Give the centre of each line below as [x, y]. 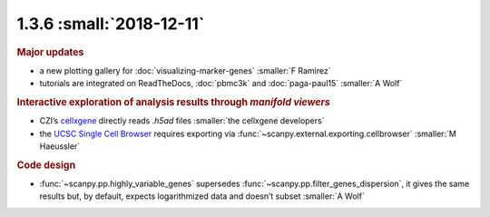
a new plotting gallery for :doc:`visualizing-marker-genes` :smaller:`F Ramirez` [185, 70]
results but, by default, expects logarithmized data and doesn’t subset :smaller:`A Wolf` [202, 196]
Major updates [50, 52]
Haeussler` [60, 146]
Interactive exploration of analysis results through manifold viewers [173, 102]
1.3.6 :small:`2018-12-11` [111, 24]
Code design [46, 165]
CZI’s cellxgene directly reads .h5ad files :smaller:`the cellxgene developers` [182, 121]
